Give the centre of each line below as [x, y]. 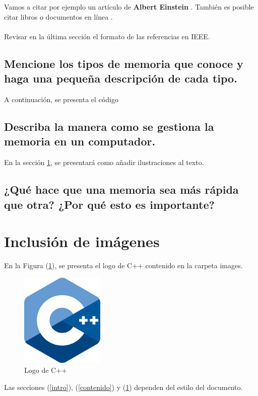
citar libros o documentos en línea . [58, 16]
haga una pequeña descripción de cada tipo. [121, 78]
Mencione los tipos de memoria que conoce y [124, 63]
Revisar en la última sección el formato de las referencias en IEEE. [107, 36]
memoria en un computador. [80, 141]
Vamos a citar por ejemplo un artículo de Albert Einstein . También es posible [129, 7]
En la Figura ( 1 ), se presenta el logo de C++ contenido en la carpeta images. [123, 265]
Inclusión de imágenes [82, 241]
